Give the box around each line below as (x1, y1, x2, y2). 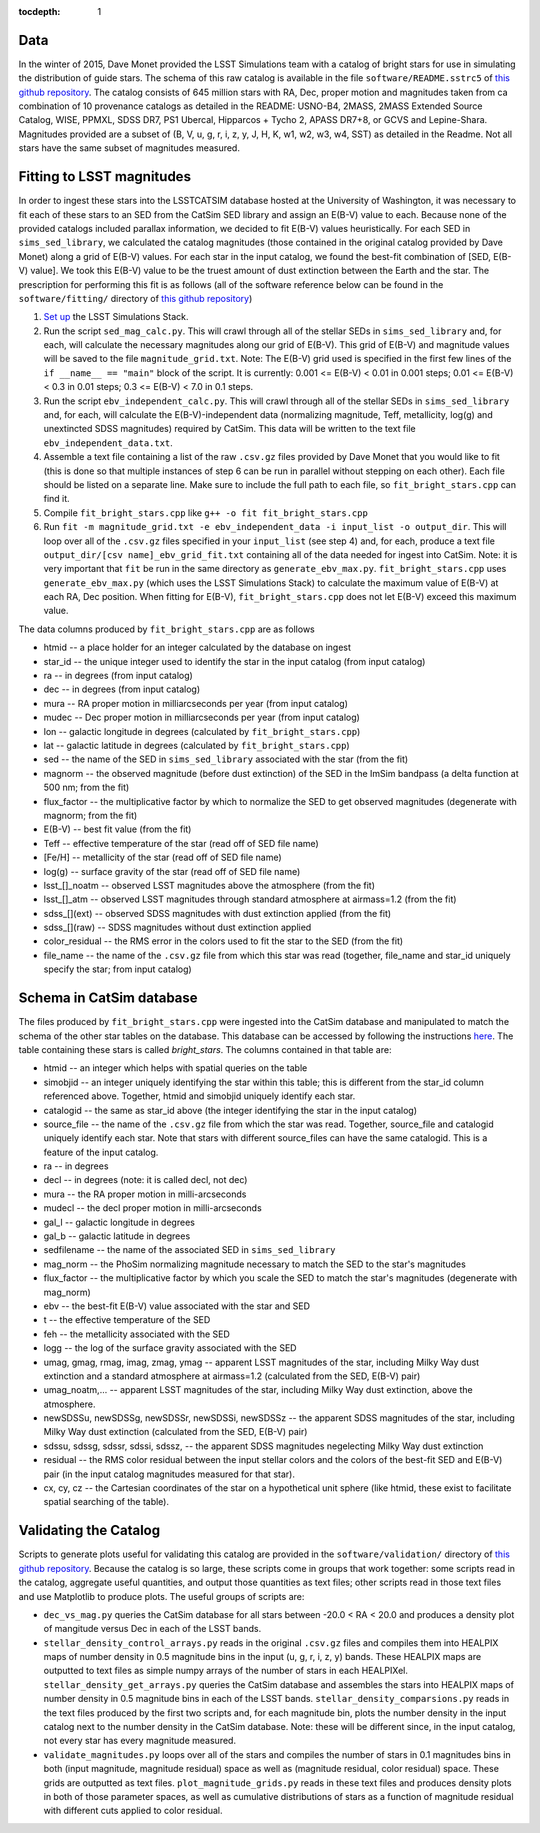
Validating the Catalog (18, 1522, 160, 1539)
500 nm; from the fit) (43, 781, 130, 794)
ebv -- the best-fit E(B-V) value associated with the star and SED (43, 1300, 310, 1312)
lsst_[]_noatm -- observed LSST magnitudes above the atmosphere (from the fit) (43, 879, 375, 891)
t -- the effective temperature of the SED (43, 1314, 211, 1326)
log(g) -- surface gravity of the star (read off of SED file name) (43, 865, 301, 877)
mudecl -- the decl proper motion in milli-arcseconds (43, 1202, 262, 1214)
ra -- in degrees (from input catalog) (43, 670, 194, 682)
